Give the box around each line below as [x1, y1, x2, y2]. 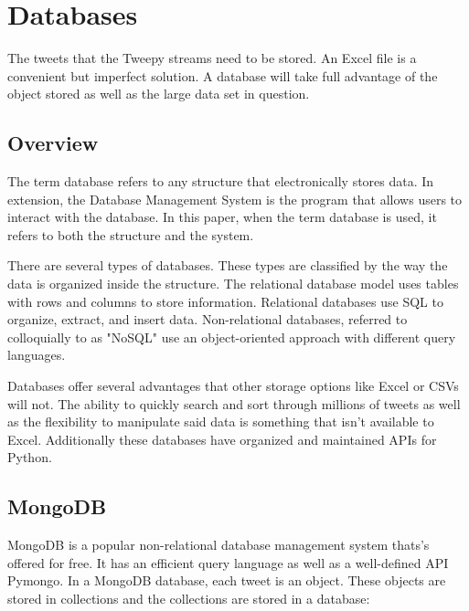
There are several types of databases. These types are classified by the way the [7, 256, 448, 275]
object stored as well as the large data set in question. [7, 84, 310, 103]
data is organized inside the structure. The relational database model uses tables [7, 274, 459, 293]
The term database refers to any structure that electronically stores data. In [7, 172, 434, 191]
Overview [7, 129, 99, 157]
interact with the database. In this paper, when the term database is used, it [7, 207, 437, 226]
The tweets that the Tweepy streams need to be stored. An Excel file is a [7, 48, 417, 68]
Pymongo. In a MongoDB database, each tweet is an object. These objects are [7, 571, 446, 590]
